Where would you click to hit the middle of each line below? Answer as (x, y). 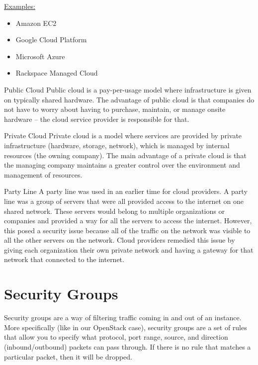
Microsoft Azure (40, 56)
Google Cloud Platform (51, 40)
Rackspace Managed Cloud (57, 73)
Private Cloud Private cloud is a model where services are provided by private (123, 136)
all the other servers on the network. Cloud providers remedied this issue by (120, 240)
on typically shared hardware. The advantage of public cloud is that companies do (129, 99)
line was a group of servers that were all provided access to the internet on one (124, 201)
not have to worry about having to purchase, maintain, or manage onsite (115, 109)
